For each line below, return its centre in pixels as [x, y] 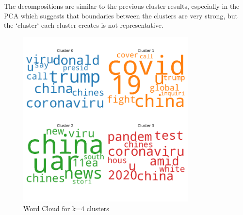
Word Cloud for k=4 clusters [66, 208]
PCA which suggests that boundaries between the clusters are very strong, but [121, 15]
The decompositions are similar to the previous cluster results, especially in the [122, 6]
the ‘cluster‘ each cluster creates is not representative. [84, 25]
